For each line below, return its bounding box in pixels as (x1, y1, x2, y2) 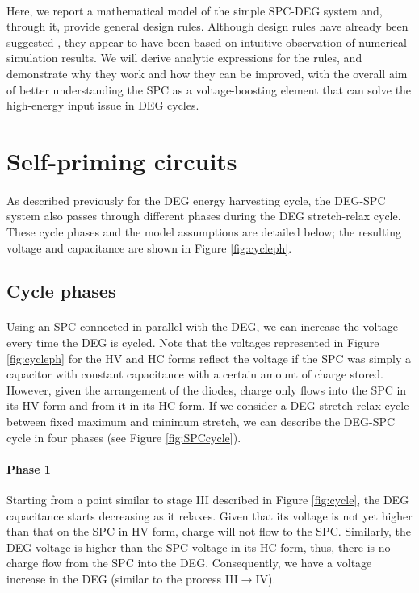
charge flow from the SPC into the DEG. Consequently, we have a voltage (6, 554, 372, 571)
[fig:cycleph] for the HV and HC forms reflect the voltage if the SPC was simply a (6, 349, 412, 366)
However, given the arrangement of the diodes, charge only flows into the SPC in (6, 381, 407, 398)
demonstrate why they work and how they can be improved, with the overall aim (6, 65, 408, 81)
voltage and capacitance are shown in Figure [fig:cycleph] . (6, 239, 292, 256)
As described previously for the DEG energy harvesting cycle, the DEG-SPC (6, 191, 386, 208)
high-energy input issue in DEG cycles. (6, 97, 199, 114)
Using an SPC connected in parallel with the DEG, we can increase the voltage (6, 318, 399, 335)
